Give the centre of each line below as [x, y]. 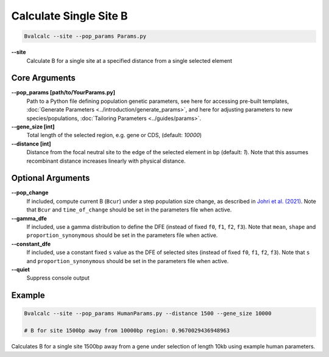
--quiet [20, 269]
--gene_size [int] [33, 126]
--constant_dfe [31, 244]
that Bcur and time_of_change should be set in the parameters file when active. [129, 210]
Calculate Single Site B [69, 16]
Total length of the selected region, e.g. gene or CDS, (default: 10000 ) [114, 135]
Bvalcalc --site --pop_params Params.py [85, 36]
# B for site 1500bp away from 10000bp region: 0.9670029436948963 [127, 331]
